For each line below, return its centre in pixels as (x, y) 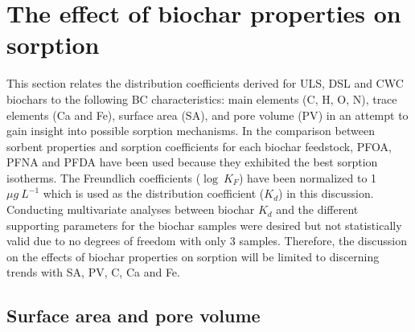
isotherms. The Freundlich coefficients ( (104, 177)
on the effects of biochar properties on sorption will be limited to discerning (193, 256)
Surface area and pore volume (134, 316)
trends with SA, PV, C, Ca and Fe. (93, 272)
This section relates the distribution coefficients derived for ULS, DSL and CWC (205, 83)
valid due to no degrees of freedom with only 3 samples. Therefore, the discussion (207, 241)
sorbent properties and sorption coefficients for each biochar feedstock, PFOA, (199, 146)
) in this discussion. (326, 193)
